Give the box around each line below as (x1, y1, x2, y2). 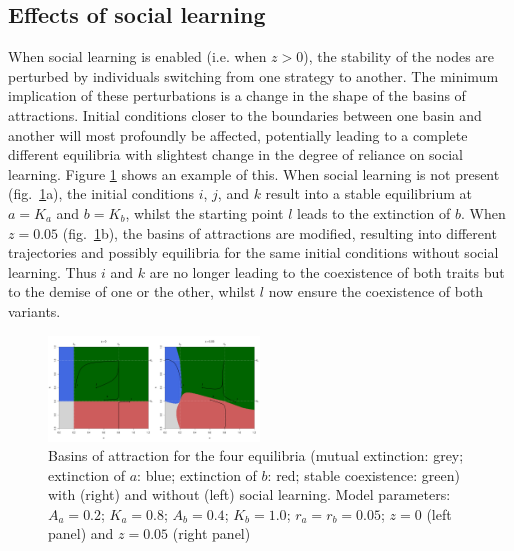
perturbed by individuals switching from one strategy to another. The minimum (8, 65, 499, 86)
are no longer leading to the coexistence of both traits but (149, 261, 505, 282)
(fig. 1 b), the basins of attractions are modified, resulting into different (62, 222, 497, 243)
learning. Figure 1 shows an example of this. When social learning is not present (8, 163, 500, 184)
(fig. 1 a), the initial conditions (8, 183, 195, 204)
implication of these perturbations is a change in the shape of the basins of (8, 85, 466, 106)
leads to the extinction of (296, 202, 451, 223)
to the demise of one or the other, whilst (8, 281, 256, 302)
